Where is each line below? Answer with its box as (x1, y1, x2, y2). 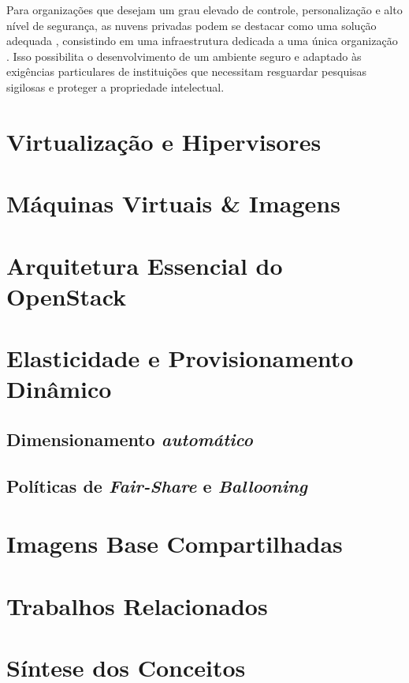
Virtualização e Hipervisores (6, 125, 322, 157)
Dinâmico (6, 373, 112, 405)
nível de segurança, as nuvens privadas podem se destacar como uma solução (6, 17, 377, 33)
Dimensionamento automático (6, 426, 253, 451)
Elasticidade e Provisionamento (6, 342, 354, 374)
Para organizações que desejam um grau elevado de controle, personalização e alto (6, 2, 403, 17)
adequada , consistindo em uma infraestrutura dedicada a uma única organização (6, 32, 398, 49)
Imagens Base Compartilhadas (6, 527, 343, 560)
